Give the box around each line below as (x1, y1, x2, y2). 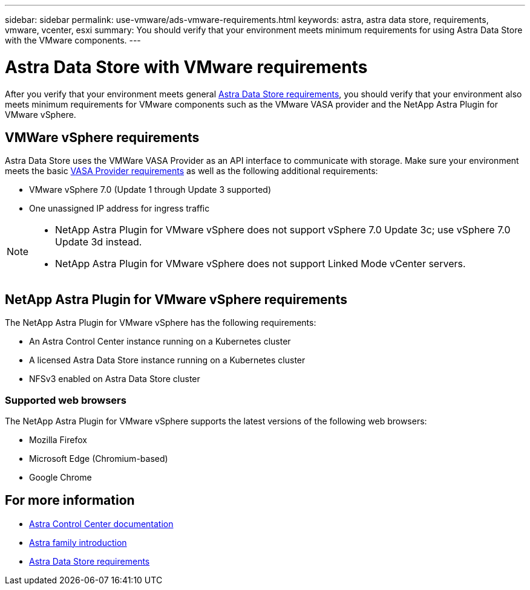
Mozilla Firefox (29, 434, 87, 445)
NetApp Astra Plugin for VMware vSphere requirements (5, 291, 347, 307)
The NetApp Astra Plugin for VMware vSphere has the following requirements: (5, 317, 316, 328)
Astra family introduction (29, 537, 127, 548)
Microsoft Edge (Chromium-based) (29, 453, 168, 464)
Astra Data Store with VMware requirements (5, 56, 368, 77)
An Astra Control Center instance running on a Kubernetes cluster (29, 336, 291, 347)
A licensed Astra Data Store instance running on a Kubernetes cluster (29, 355, 306, 366)
